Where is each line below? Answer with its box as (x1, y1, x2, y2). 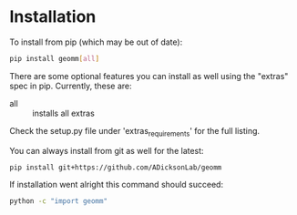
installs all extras (32, 107, 96, 118)
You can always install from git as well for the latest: (9, 145, 204, 156)
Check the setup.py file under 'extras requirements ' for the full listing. (9, 125, 261, 138)
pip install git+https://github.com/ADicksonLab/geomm (9, 162, 222, 172)
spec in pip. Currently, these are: (9, 80, 132, 91)
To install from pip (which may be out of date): (9, 36, 183, 47)
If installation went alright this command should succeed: (9, 179, 224, 190)
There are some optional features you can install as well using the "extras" (9, 70, 289, 81)
